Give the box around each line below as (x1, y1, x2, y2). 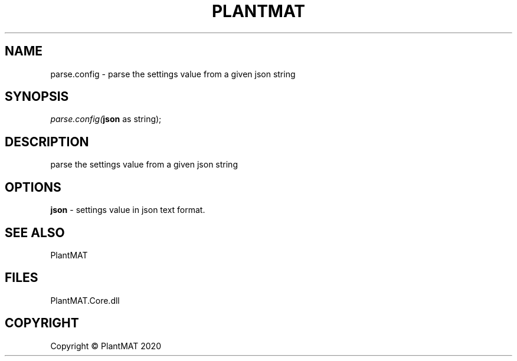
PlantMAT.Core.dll (50, 295, 120, 306)
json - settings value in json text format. (50, 205, 205, 215)
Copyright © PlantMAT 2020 (50, 340, 161, 351)
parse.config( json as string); (50, 114, 162, 124)
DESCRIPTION (5, 134, 89, 149)
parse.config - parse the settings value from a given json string (50, 68, 296, 79)
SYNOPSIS (5, 89, 69, 104)
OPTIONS (5, 179, 61, 195)
